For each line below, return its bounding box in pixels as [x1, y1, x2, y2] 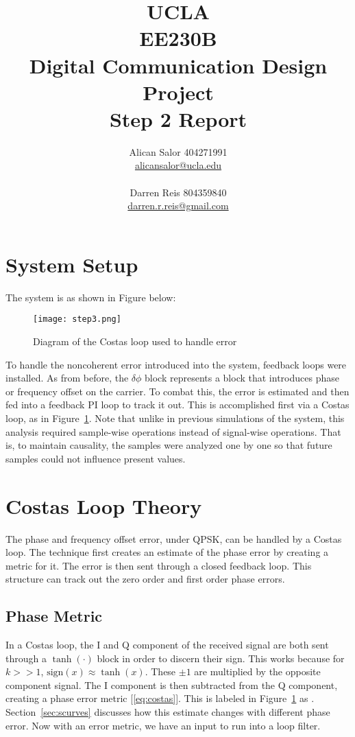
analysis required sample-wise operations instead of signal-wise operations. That [5, 424, 341, 438]
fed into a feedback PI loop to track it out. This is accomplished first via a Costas [5, 397, 350, 412]
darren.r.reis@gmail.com [127, 198, 229, 213]
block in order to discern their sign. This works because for [97, 651, 345, 665]
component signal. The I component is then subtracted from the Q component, [5, 677, 338, 692]
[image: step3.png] [33, 314, 121, 325]
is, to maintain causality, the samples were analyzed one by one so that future [5, 438, 332, 452]
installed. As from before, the [5, 371, 129, 385]
